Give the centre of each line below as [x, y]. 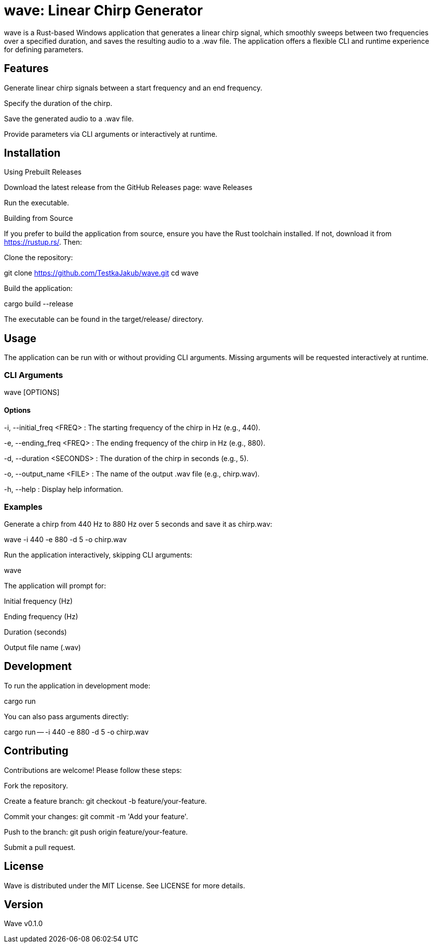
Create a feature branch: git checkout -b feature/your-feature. [105, 801]
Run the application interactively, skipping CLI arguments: [98, 555]
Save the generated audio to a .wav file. [69, 118]
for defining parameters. [44, 49]
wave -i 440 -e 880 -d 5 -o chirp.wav [65, 539]
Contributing [36, 751]
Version [24, 904]
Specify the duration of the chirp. [58, 103]
